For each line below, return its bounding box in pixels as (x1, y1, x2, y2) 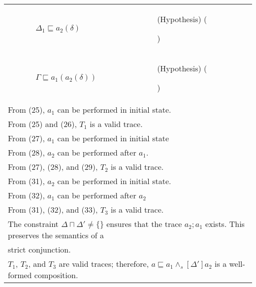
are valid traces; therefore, (59, 258, 149, 269)
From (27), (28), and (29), (8, 161, 98, 172)
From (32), (8, 190, 45, 201)
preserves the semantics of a (8, 229, 104, 241)
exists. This (205, 218, 245, 229)
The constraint (8, 218, 59, 229)
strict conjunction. (8, 244, 71, 255)
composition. (34, 269, 78, 281)
